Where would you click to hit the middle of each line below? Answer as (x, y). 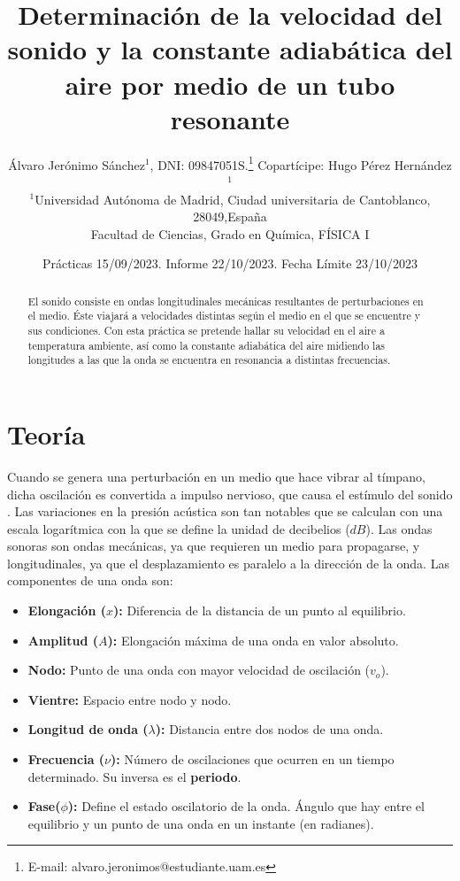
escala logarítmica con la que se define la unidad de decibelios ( (179, 528)
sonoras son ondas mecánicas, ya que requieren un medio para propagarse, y (214, 546)
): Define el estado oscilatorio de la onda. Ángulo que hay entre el (246, 806)
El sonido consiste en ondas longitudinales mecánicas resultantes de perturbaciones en (226, 301)
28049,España (230, 216)
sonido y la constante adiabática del (230, 49)
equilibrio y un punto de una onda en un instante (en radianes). (201, 823)
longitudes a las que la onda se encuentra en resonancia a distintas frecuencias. (209, 360)
